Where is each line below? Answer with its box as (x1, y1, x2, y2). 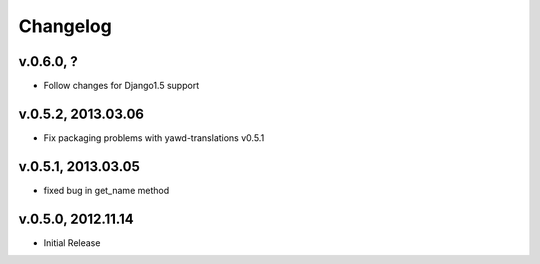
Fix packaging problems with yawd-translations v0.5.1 (43, 131, 265, 144)
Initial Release (43, 236, 101, 249)
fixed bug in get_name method (43, 184, 170, 196)
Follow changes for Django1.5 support (43, 80, 200, 92)
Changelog (18, 15, 112, 37)
